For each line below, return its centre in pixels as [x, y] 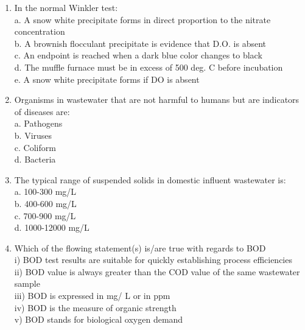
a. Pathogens [38, 123]
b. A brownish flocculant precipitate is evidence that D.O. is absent [140, 43]
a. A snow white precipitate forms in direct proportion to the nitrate [142, 19]
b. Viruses [33, 135]
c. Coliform [35, 147]
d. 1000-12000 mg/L [52, 227]
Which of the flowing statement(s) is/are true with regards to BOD [140, 247]
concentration [40, 31]
